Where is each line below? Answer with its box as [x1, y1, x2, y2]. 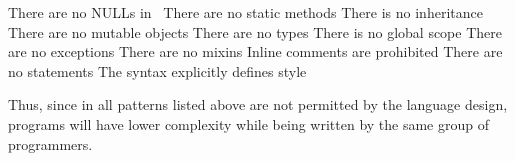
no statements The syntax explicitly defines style [8, 60, 307, 81]
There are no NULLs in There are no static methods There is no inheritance [8, 2, 483, 22]
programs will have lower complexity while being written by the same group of [8, 113, 489, 134]
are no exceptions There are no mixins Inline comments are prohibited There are [8, 41, 503, 62]
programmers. [8, 133, 93, 154]
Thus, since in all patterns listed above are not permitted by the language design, [8, 94, 508, 115]
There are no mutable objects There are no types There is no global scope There [8, 21, 502, 42]
